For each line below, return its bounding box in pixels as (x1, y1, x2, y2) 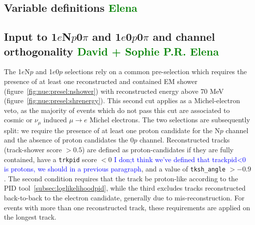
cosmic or (4, 114, 32, 125)
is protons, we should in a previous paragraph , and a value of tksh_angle (4, 164, 226, 174)
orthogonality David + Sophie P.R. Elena (4, 43, 219, 58)
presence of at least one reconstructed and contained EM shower (4, 76, 198, 86)
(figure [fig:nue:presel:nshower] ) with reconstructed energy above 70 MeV (4, 85, 224, 96)
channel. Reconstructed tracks (139, 135, 230, 145)
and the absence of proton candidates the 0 (4, 135, 134, 145)
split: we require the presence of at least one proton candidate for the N (4, 125, 220, 135)
